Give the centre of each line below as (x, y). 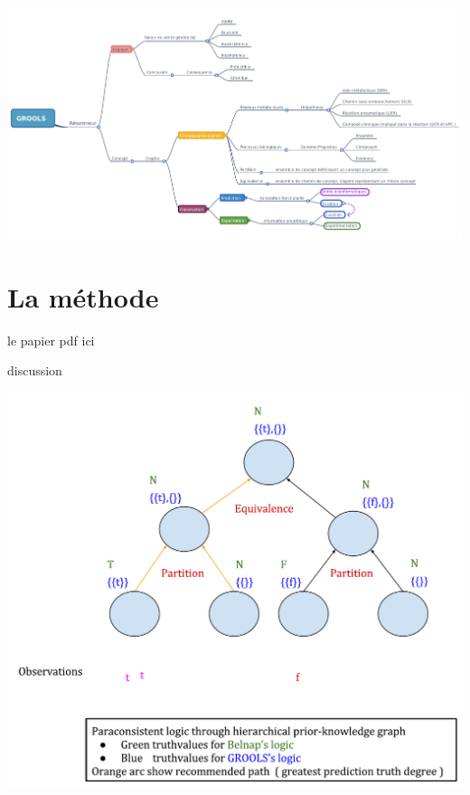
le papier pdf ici (51, 340)
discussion (35, 370)
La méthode (83, 296)
